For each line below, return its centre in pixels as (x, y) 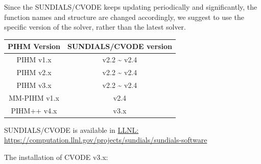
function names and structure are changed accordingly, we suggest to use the (124, 17)
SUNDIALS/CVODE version (120, 46)
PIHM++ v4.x (34, 110)
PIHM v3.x (34, 85)
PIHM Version (34, 46)
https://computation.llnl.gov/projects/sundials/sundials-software (106, 140)
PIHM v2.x (34, 72)
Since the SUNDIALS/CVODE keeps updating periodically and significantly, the (131, 7)
